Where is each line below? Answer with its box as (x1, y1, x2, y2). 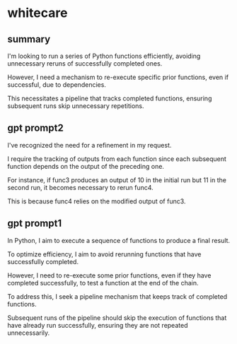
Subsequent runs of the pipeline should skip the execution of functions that (7, 313, 227, 322)
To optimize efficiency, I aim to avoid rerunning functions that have (7, 249, 202, 259)
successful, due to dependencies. (7, 81, 106, 89)
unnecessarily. (7, 328, 50, 337)
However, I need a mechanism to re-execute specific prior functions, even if (7, 73, 229, 81)
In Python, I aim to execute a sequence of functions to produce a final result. (7, 236, 231, 244)
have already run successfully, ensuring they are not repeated (7, 321, 188, 329)
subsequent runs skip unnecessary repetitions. (7, 102, 144, 110)
